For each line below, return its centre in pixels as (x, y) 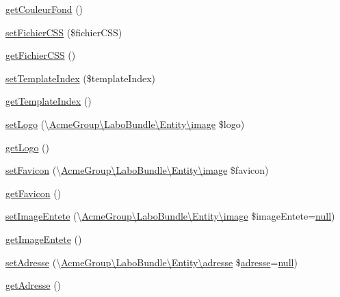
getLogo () (27, 147)
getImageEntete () (44, 238)
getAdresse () (34, 285)
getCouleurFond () (44, 9)
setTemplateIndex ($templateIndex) (81, 78)
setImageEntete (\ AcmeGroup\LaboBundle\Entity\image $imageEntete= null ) (170, 216)
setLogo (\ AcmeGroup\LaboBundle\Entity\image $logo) (125, 124)
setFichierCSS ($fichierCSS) (64, 32)
